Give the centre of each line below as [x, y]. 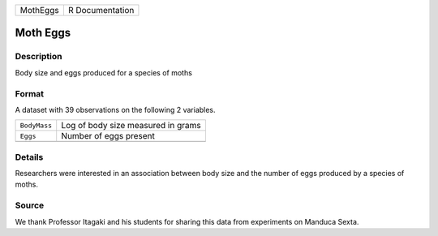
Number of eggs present [108, 136]
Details [29, 157]
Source [30, 205]
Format [30, 93]
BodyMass [36, 125]
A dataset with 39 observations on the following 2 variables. [115, 109]
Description [39, 57]
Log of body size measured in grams [131, 126]
